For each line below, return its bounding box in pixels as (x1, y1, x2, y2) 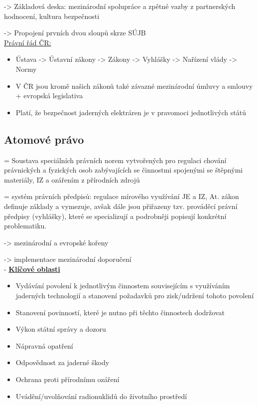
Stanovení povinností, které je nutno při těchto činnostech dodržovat (15, 307, 225, 317)
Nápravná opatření (15, 340, 73, 351)
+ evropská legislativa (15, 90, 83, 101)
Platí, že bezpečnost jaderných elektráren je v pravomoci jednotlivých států (15, 107, 246, 117)
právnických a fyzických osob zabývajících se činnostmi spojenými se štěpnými (4, 165, 243, 175)
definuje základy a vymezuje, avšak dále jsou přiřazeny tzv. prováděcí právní (4, 201, 238, 211)
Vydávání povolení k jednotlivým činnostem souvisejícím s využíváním (15, 280, 230, 291)
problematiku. (4, 220, 47, 231)
